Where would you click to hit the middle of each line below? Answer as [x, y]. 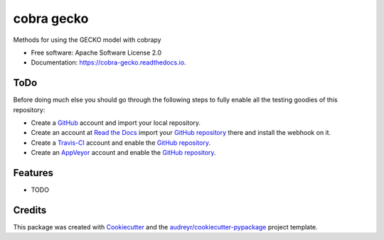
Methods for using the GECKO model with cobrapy [87, 40]
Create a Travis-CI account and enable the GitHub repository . [121, 143]
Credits [30, 210]
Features [33, 173]
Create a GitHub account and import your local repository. [116, 123]
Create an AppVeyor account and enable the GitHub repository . [123, 153]
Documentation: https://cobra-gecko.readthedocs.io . [108, 62]
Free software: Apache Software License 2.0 [96, 53]
